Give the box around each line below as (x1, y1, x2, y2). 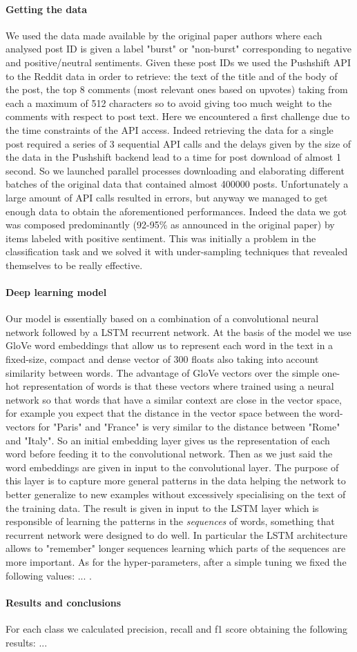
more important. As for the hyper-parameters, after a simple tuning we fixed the (6, 554, 347, 569)
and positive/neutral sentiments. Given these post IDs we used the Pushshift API (6, 55, 351, 69)
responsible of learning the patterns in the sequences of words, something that (6, 514, 335, 528)
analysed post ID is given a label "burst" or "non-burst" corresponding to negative (6, 41, 351, 56)
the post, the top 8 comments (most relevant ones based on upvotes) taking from (6, 82, 348, 97)
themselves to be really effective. (6, 257, 143, 272)
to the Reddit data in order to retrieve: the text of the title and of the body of (6, 68, 338, 83)
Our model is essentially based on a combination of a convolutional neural (6, 311, 319, 326)
